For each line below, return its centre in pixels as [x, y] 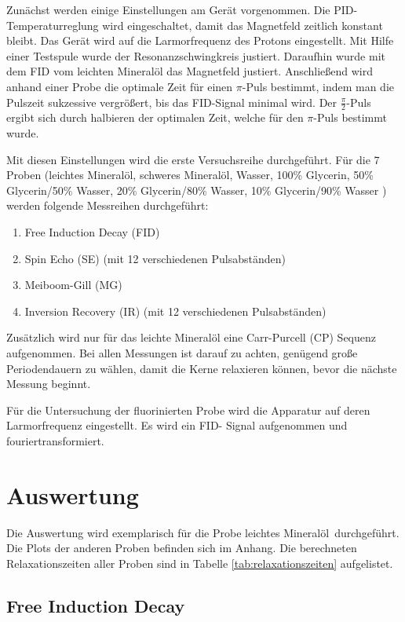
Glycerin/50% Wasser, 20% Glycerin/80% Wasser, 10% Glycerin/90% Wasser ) [197, 190]
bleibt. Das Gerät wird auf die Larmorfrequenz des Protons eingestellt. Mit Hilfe [200, 40]
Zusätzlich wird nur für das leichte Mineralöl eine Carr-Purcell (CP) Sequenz [192, 337]
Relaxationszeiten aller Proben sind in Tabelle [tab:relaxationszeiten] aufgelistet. [200, 563]
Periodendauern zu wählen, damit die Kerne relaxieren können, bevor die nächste [202, 368]
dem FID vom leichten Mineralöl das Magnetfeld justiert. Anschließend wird [190, 71]
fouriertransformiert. [55, 440]
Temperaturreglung [53, 25]
